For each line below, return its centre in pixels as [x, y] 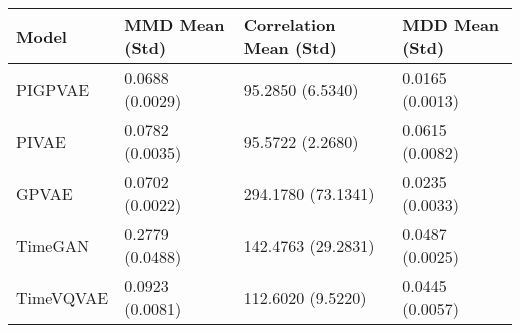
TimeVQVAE [62, 297]
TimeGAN [52, 245]
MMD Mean [174, 24]
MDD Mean [451, 24]
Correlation [289, 24]
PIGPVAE [53, 89]
